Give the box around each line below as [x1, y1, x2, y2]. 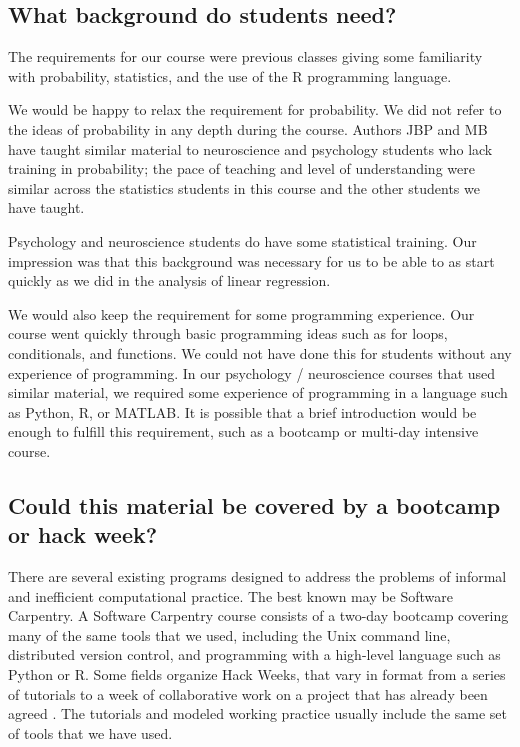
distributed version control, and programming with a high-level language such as [8, 644, 501, 665]
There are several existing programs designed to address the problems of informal [8, 566, 507, 587]
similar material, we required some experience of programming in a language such [8, 382, 508, 403]
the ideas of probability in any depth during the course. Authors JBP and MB [8, 118, 488, 139]
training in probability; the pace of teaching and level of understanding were [8, 158, 475, 179]
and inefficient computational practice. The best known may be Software [8, 585, 454, 606]
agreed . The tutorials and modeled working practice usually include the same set [8, 703, 508, 724]
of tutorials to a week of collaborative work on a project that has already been [8, 683, 488, 704]
